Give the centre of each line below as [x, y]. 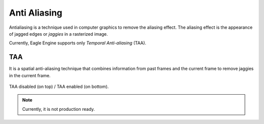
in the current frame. [30, 75]
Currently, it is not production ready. [59, 109]
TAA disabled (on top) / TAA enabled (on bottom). [59, 87]
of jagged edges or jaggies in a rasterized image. [58, 34]
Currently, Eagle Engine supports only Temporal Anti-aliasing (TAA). [78, 43]
